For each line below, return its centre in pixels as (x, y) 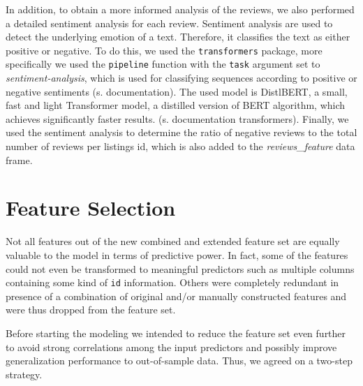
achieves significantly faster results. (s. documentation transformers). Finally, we (177, 118)
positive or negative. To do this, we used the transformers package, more (164, 50)
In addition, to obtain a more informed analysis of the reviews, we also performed (180, 9)
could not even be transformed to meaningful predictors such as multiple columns (180, 268)
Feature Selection (91, 208)
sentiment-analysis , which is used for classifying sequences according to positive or (181, 78)
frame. (19, 159)
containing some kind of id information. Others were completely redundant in (172, 282)
